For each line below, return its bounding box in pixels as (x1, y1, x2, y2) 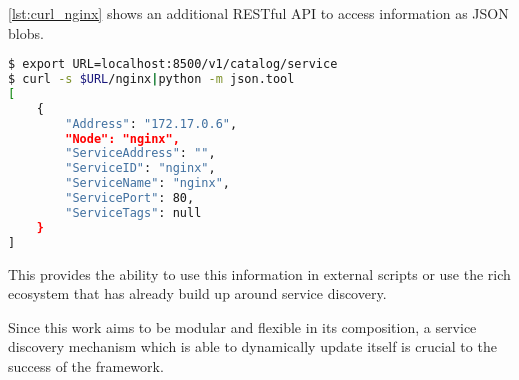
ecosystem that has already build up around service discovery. (8, 283, 387, 304)
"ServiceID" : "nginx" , (65, 161, 216, 176)
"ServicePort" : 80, (65, 191, 195, 206)
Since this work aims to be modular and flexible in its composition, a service (8, 316, 477, 337)
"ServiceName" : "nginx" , (65, 176, 230, 191)
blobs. (8, 22, 44, 43)
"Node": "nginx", (65, 131, 180, 146)
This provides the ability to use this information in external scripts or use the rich (8, 263, 511, 284)
